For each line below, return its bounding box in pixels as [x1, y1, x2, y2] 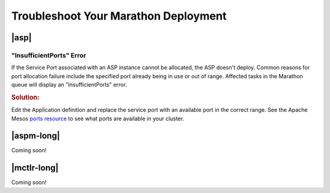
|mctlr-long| [11, 162, 59, 173]
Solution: [11, 93, 40, 101]
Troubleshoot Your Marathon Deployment [11, 9, 227, 23]
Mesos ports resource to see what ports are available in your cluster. [11, 115, 185, 122]
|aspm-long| [11, 131, 61, 141]
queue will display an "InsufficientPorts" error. [11, 81, 128, 89]
